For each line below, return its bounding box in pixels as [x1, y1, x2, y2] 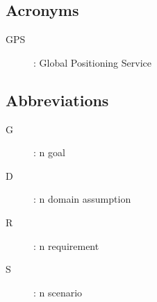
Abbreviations [6, 89, 109, 110]
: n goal [33, 145, 65, 160]
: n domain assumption [33, 192, 131, 206]
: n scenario [33, 285, 83, 299]
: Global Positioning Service [33, 55, 151, 69]
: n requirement [33, 238, 99, 253]
